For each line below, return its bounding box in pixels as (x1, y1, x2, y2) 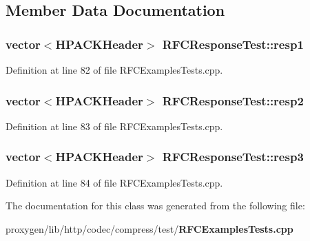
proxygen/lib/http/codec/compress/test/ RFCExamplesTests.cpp (6, 221, 293, 235)
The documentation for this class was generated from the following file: (6, 198, 305, 213)
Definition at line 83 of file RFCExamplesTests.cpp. (6, 118, 223, 133)
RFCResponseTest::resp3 (162, 148, 304, 165)
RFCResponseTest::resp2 (162, 92, 304, 109)
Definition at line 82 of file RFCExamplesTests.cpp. (6, 63, 223, 76)
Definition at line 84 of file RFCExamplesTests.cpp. (6, 175, 223, 189)
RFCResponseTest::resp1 (162, 35, 304, 52)
